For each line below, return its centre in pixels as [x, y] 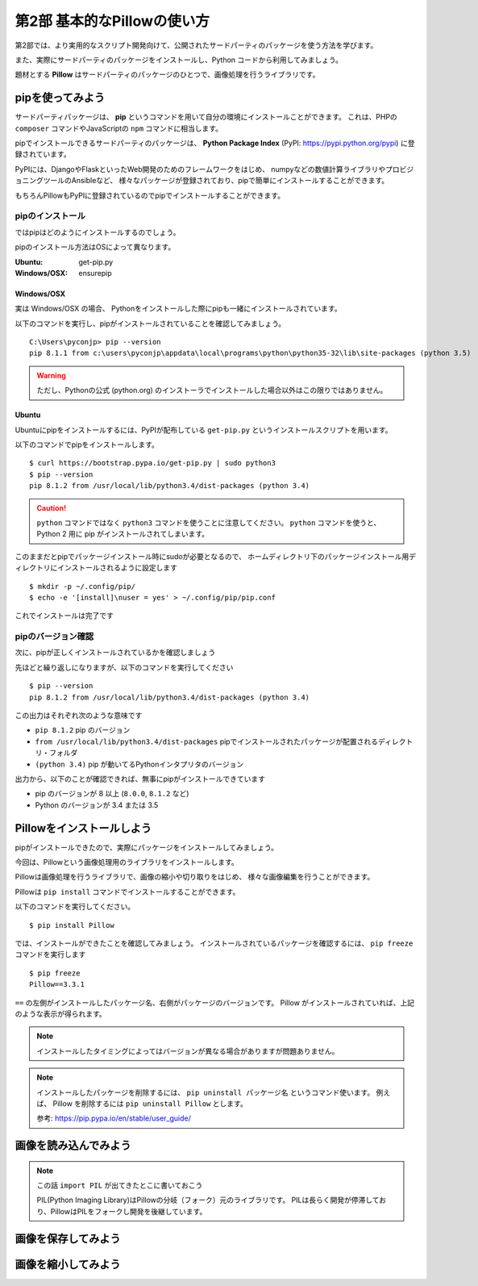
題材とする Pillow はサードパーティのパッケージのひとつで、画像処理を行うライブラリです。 [167, 75]
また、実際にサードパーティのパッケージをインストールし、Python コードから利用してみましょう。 [179, 60]
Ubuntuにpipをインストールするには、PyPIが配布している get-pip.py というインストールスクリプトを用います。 [204, 430]
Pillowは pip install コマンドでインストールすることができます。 [127, 891]
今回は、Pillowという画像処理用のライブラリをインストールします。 [127, 862]
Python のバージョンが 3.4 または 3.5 [97, 805]
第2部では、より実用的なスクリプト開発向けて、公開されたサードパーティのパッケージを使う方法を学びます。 [196, 45]
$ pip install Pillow [72, 925]
